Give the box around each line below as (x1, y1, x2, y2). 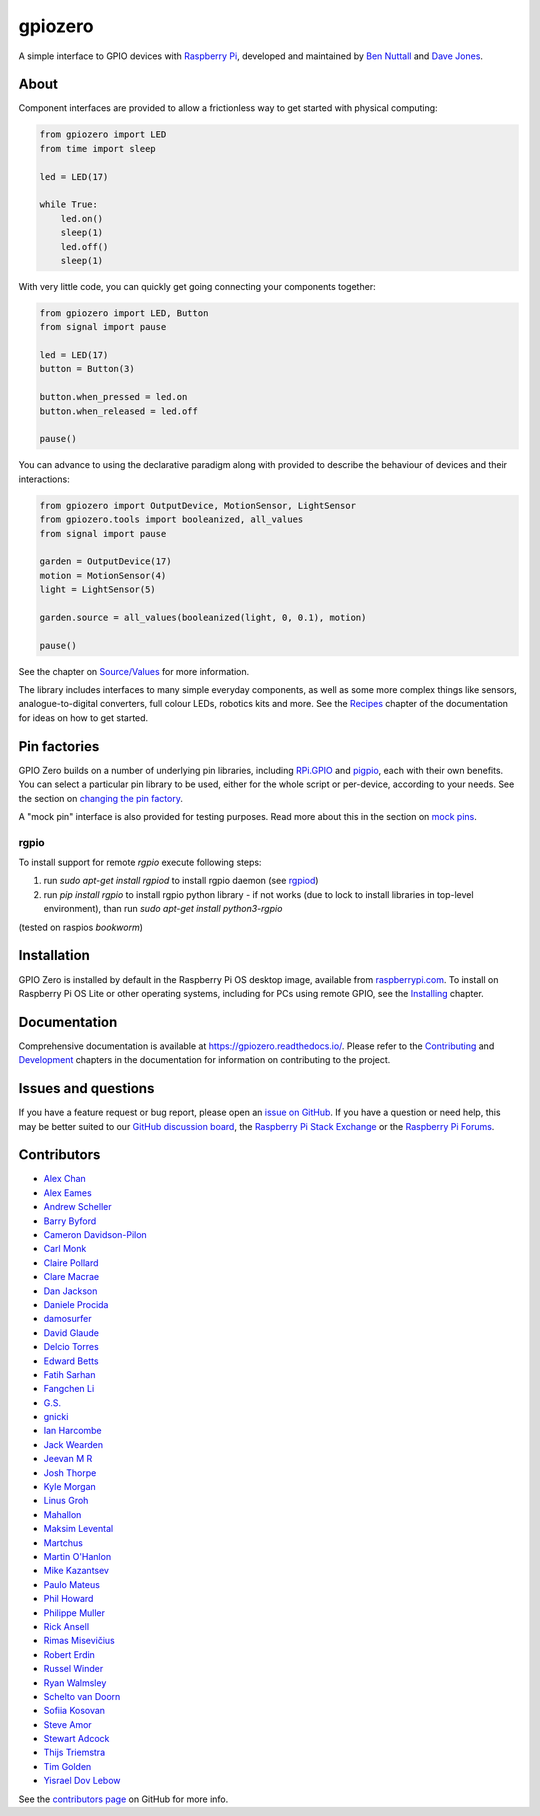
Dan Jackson (43, 1285, 98, 1297)
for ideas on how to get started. (18, 711, 149, 724)
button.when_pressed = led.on (39, 391, 188, 403)
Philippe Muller (43, 1606, 105, 1619)
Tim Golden (43, 1760, 92, 1772)
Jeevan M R (43, 1453, 93, 1465)
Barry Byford (43, 1215, 97, 1227)
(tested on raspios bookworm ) (18, 921, 144, 933)
